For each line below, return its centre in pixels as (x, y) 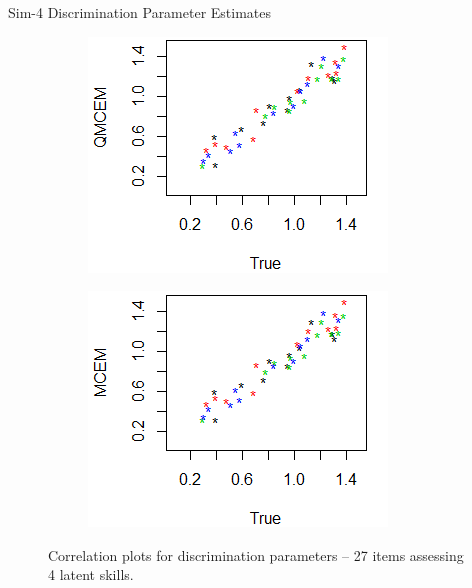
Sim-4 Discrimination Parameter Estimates (140, 12)
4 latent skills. (91, 574)
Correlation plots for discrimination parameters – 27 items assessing (256, 554)
